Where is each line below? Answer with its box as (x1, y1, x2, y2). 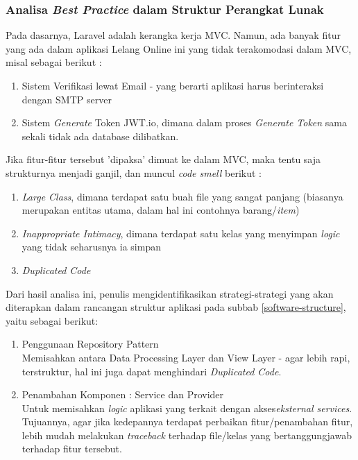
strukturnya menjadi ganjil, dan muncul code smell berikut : (6, 165, 262, 180)
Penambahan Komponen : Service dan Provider (22, 387, 224, 402)
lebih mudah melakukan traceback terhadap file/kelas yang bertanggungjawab (22, 427, 352, 442)
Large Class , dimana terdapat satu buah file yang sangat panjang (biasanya (22, 189, 343, 203)
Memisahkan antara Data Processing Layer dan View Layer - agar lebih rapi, (22, 350, 350, 364)
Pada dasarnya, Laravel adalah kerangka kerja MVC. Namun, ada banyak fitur (6, 28, 341, 42)
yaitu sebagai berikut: (6, 313, 99, 327)
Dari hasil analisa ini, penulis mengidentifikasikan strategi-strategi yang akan (6, 286, 334, 300)
